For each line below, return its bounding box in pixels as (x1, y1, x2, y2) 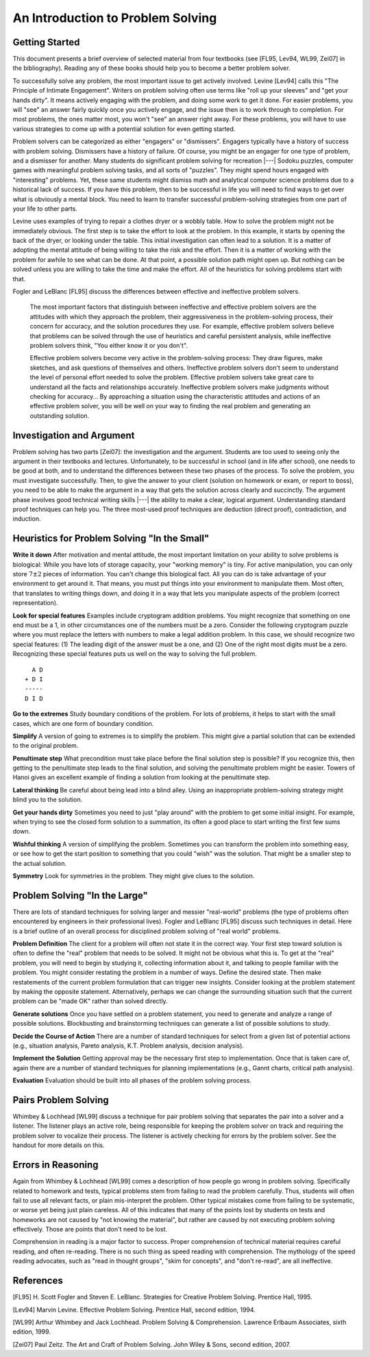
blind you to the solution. (12, 796, 83, 804)
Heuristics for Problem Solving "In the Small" (12, 532, 210, 545)
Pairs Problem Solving (12, 1094, 109, 1106)
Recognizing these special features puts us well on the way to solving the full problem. (12, 650, 257, 658)
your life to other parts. (12, 204, 78, 213)
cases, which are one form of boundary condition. (12, 719, 154, 727)
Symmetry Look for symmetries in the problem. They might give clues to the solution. (12, 872, 255, 880)
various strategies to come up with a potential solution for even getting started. (12, 124, 236, 133)
